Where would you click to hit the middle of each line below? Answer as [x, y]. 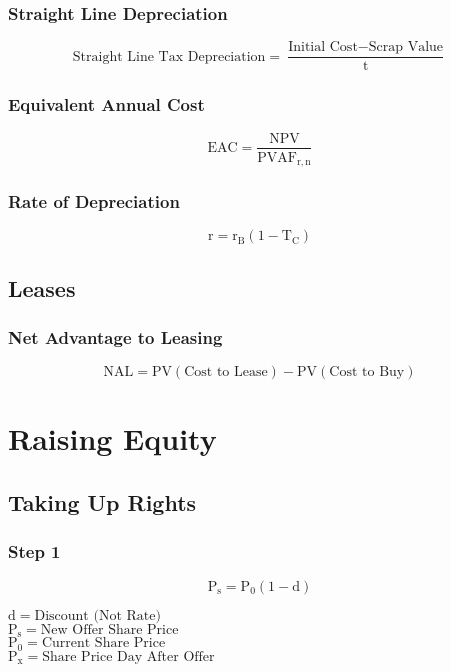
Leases [42, 287]
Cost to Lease [226, 372]
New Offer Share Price [109, 629]
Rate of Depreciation [94, 200]
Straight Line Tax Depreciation [169, 56]
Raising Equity [112, 438]
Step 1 [34, 551]
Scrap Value [406, 47]
